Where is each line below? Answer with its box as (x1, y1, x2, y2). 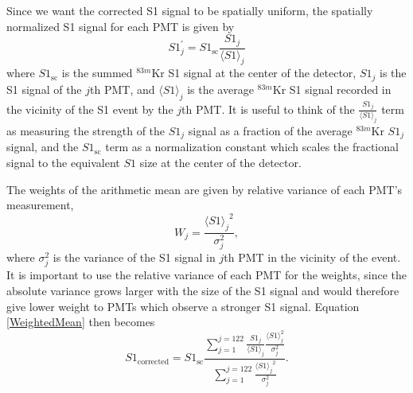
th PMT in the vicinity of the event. (224, 249, 401, 266)
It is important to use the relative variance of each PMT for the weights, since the (6, 267, 407, 283)
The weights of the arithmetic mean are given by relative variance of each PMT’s (6, 181, 403, 197)
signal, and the (6, 138, 79, 155)
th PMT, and (90, 80, 155, 97)
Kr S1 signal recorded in (272, 80, 392, 97)
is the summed (61, 64, 133, 81)
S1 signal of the (6, 80, 82, 97)
